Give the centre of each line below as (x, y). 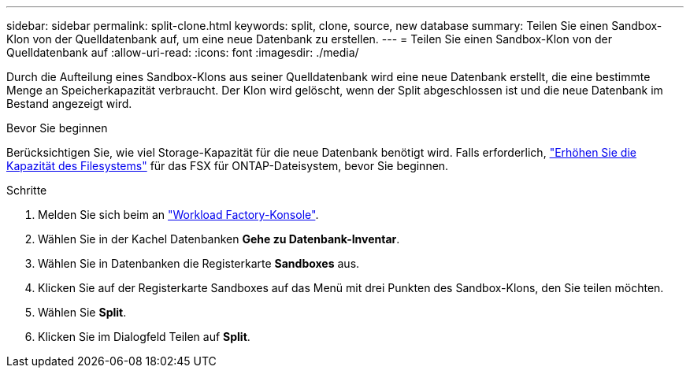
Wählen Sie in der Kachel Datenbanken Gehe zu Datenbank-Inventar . (219, 239)
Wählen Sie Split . (82, 312)
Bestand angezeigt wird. (69, 104)
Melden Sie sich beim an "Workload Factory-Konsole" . (178, 215)
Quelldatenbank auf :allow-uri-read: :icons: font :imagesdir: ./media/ (183, 52)
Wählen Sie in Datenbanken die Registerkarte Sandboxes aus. (199, 263)
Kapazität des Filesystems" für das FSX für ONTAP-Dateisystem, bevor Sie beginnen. (228, 166)
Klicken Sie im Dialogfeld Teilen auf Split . (144, 337)
